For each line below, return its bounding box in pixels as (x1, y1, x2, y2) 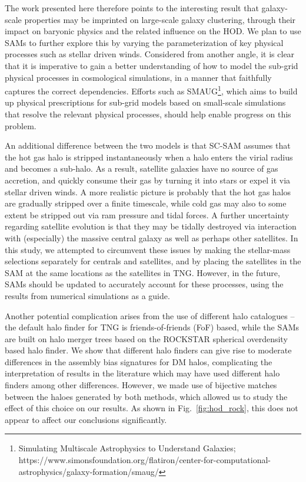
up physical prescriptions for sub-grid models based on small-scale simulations (5, 96, 286, 109)
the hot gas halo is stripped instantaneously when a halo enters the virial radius (5, 150, 293, 163)
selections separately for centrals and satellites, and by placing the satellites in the (5, 255, 301, 267)
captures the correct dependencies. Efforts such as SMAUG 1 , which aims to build (5, 83, 298, 97)
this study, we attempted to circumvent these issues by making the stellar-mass (5, 243, 291, 255)
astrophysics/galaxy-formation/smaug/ (18, 465, 159, 477)
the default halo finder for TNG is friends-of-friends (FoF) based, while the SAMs (5, 321, 300, 333)
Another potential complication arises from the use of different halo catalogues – (5, 309, 295, 322)
